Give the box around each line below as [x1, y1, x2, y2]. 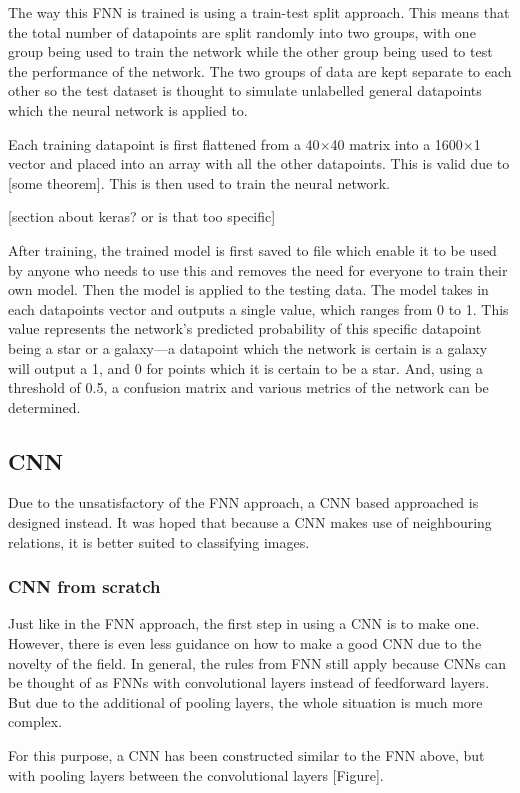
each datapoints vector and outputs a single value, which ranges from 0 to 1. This [8, 298, 509, 319]
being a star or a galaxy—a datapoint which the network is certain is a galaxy [8, 337, 488, 358]
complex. [8, 711, 63, 732]
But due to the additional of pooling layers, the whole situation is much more [8, 691, 483, 712]
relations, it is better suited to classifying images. [8, 531, 310, 552]
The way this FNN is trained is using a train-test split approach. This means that [8, 2, 510, 22]
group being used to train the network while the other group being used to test [8, 41, 493, 62]
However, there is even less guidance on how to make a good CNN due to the [8, 633, 482, 654]
